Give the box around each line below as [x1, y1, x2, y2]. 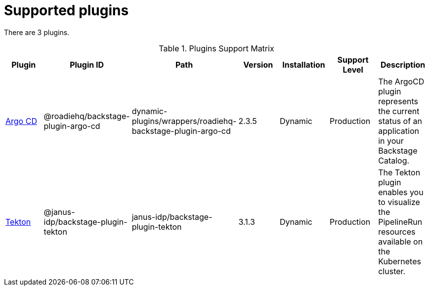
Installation [282, 59, 325, 70]
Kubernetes [378, 256, 421, 266]
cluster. [378, 266, 406, 276]
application [378, 125, 419, 136]
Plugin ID [70, 59, 104, 70]
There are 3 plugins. [4, 28, 70, 37]
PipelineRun [378, 216, 423, 227]
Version [243, 59, 273, 70]
